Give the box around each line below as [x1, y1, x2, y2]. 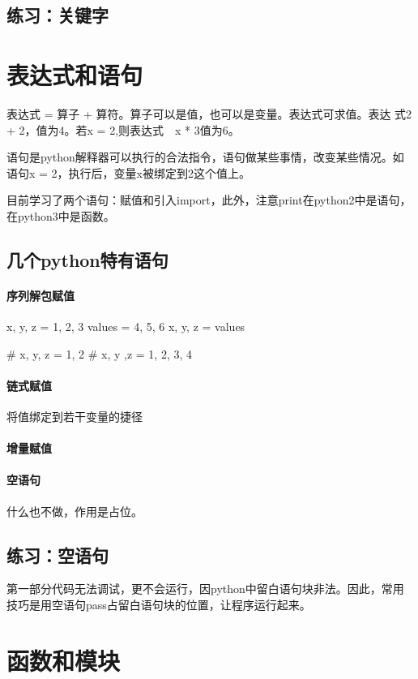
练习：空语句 [6, 542, 109, 567]
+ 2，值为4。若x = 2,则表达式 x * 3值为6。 [6, 121, 240, 138]
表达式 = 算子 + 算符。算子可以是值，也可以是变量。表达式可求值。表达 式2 [6, 105, 412, 122]
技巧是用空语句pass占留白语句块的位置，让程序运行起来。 [6, 596, 311, 612]
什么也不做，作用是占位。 [6, 502, 143, 519]
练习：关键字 [6, 2, 109, 28]
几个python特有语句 [6, 247, 168, 272]
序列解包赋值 [6, 286, 75, 303]
